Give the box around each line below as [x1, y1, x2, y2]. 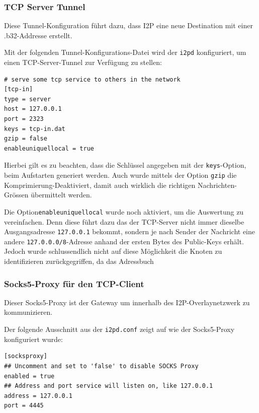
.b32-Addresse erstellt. [4, 30, 72, 40]
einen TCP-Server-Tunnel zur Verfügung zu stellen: [4, 57, 162, 67]
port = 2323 [4, 115, 44, 123]
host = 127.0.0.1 [4, 105, 62, 113]
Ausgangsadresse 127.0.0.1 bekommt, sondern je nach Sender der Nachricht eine [4, 226, 255, 237]
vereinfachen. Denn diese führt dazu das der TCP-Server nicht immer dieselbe [4, 216, 244, 227]
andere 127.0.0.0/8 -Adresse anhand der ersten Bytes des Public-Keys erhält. [4, 236, 244, 246]
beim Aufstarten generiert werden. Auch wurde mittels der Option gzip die [4, 170, 237, 180]
